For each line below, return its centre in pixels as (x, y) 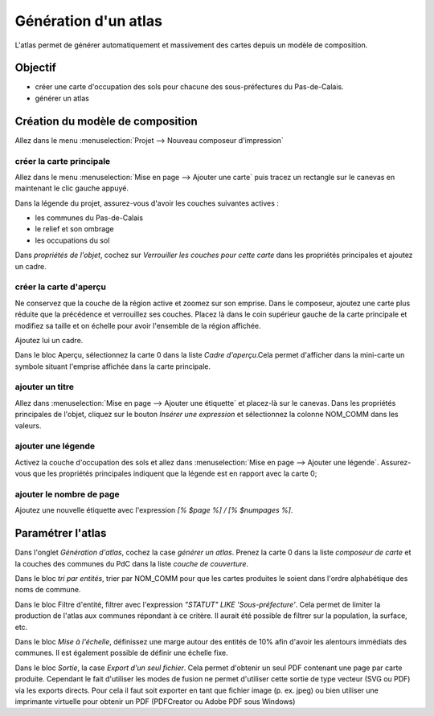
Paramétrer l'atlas (61, 533)
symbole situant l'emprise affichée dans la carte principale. (113, 366)
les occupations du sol (72, 240)
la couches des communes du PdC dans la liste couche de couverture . (132, 563)
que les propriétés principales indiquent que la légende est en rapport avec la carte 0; (175, 473)
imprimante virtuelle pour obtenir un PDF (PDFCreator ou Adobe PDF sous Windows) (155, 701)
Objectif (35, 68)
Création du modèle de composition (106, 121)
